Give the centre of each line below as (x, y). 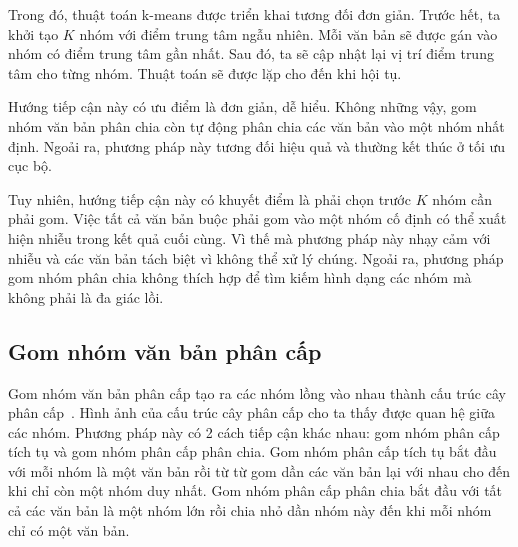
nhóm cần (462, 198)
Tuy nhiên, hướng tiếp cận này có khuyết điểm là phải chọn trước (209, 198)
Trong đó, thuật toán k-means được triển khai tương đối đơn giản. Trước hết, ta (254, 14)
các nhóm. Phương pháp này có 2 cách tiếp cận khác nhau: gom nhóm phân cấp (254, 431)
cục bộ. (30, 165)
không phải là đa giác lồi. (86, 296)
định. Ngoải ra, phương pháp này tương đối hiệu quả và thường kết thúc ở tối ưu (257, 145)
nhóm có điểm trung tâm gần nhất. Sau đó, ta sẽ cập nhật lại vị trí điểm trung (251, 53)
